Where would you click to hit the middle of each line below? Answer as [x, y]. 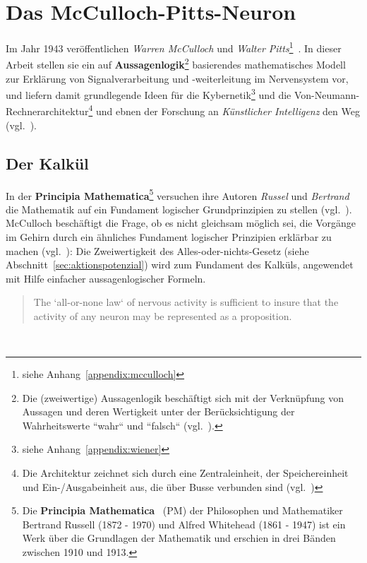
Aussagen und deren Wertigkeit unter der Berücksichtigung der [158, 411]
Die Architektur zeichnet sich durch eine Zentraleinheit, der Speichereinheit [185, 473]
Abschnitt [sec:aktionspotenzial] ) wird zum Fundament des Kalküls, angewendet [180, 265]
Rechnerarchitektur [47, 111]
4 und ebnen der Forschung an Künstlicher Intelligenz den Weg [224, 110]
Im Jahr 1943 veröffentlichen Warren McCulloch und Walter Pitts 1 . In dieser [174, 47]
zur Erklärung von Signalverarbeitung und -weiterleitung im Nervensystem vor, [177, 78]
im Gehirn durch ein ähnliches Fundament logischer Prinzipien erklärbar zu [169, 236]
